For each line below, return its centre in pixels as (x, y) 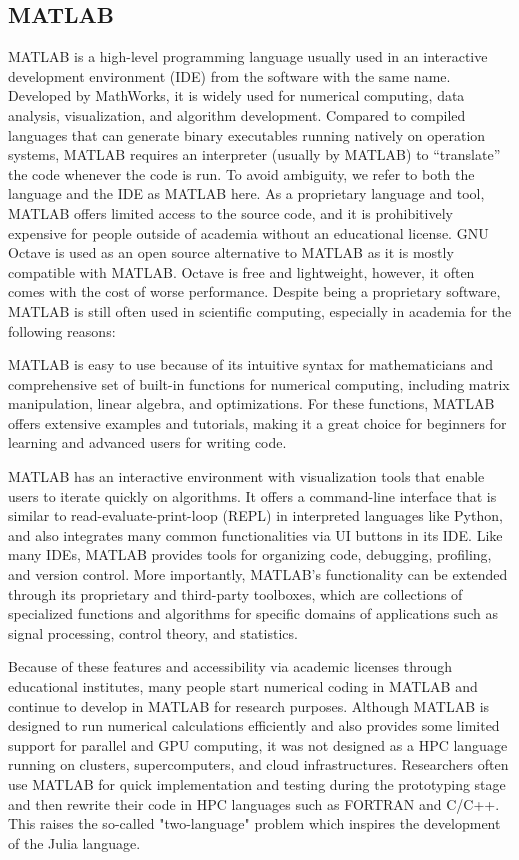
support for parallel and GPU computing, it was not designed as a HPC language (258, 744)
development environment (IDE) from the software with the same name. (229, 75)
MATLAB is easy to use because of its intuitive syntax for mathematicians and (251, 364)
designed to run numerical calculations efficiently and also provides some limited (254, 725)
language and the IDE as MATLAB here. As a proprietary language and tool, (246, 193)
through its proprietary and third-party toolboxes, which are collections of (235, 593)
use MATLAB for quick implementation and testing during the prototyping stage (257, 783)
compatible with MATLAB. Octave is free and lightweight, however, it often (241, 271)
